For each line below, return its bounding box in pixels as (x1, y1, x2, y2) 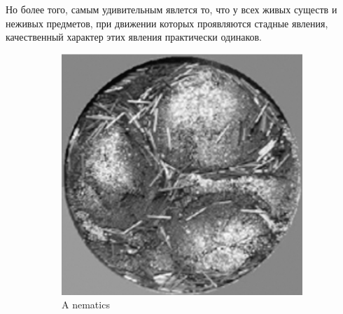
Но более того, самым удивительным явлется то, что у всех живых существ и (6, 2, 337, 16)
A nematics (62, 297, 110, 312)
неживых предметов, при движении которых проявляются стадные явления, (6, 15, 328, 30)
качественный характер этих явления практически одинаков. (6, 29, 262, 44)
